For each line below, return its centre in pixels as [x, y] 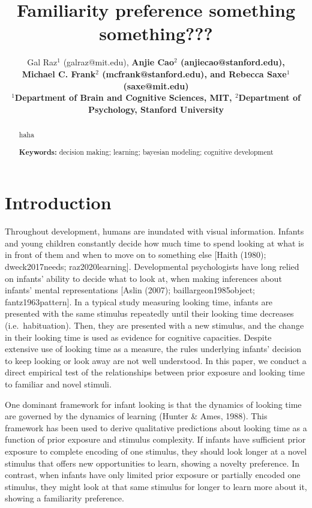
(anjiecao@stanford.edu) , [233, 62]
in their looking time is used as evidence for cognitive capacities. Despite [138, 337]
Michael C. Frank [59, 73]
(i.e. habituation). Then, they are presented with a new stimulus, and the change [154, 325]
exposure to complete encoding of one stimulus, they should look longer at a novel [156, 451]
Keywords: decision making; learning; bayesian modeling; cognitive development [146, 152]
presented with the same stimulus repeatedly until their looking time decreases [149, 313]
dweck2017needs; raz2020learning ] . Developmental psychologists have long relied [152, 266]
